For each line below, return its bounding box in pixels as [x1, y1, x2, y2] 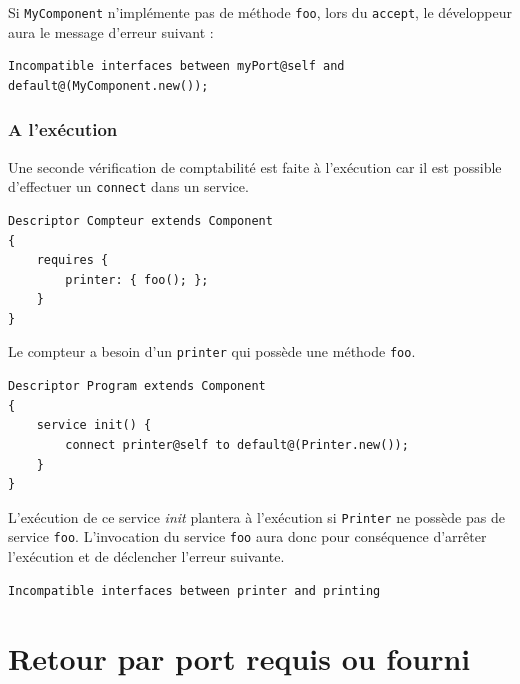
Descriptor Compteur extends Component [8, 213, 273, 228]
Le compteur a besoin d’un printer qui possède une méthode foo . [8, 341, 416, 362]
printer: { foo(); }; [65, 272, 209, 287]
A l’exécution [8, 117, 118, 142]
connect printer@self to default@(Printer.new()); [65, 437, 409, 452]
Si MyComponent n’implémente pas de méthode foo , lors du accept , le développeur [8, 2, 512, 22]
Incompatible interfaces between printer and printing [8, 583, 381, 598]
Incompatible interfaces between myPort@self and [8, 59, 345, 74]
